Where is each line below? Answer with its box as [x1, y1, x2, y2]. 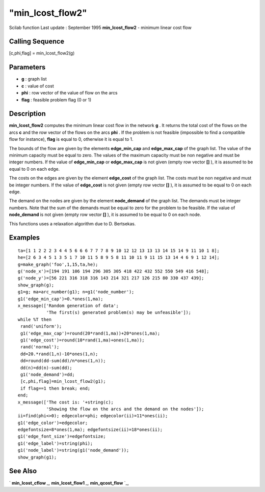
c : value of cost [21, 83, 54, 89]
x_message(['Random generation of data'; [18, 303, 119, 308]
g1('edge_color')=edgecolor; [18, 420, 88, 426]
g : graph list [21, 76, 47, 82]
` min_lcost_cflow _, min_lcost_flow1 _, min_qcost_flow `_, [9, 480, 129, 486]
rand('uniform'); [20, 324, 62, 329]
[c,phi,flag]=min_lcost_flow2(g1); [20, 379, 106, 384]
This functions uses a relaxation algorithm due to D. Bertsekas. [9, 220, 136, 226]
